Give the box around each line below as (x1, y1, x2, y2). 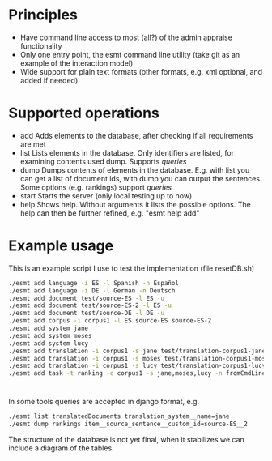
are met (19, 139, 46, 149)
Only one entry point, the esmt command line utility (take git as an (19, 49, 240, 59)
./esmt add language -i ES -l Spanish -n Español (8, 279, 180, 287)
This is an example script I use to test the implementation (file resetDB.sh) (8, 263, 255, 273)
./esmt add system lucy (8, 339, 89, 348)
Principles (8, 6, 79, 24)
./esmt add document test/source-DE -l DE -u (8, 309, 164, 318)
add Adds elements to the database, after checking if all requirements (19, 130, 253, 140)
